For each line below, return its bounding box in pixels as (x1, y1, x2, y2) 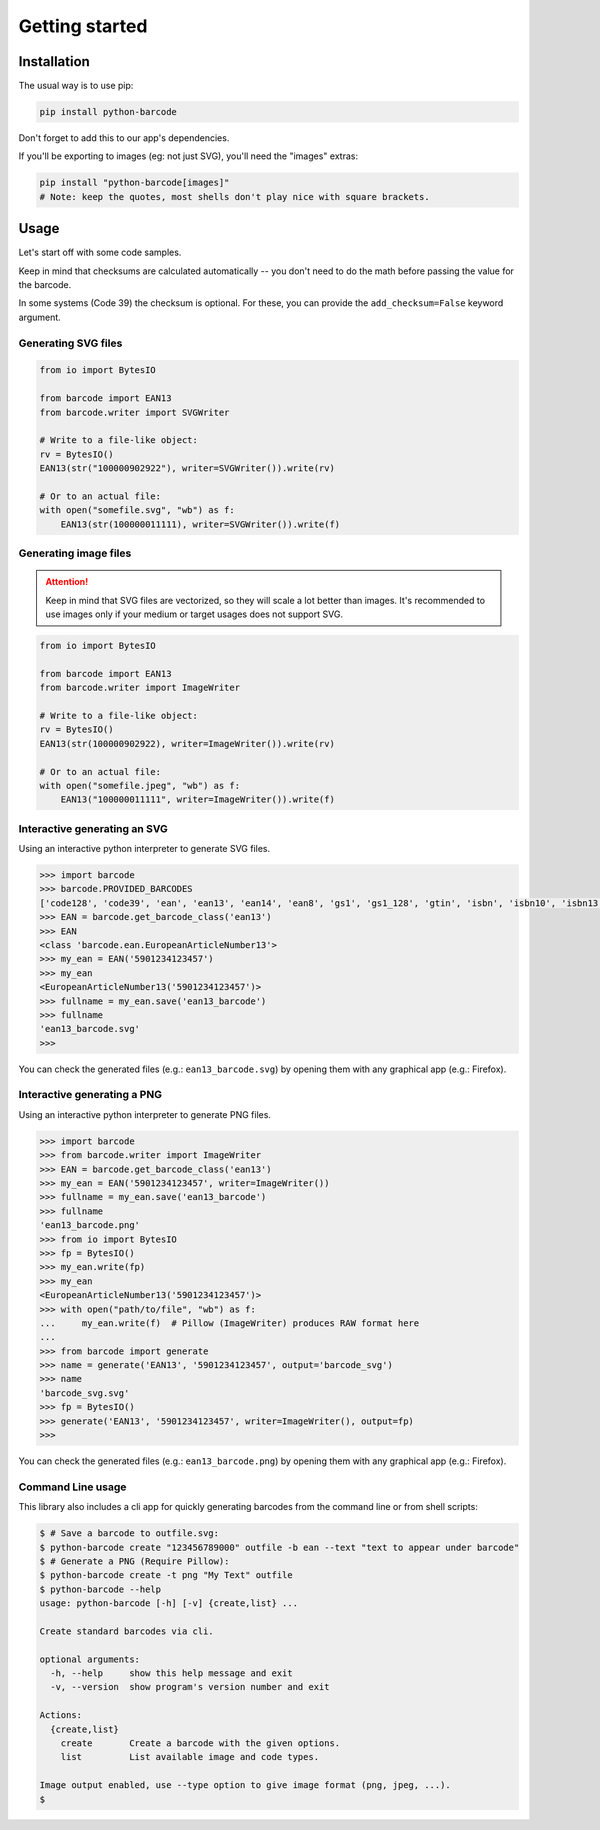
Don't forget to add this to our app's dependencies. (18, 132, 230, 144)
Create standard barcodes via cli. (39, 1625, 214, 1637)
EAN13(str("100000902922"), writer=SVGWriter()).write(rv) (39, 463, 335, 474)
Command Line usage (18, 1480, 127, 1494)
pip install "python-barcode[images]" (39, 177, 230, 189)
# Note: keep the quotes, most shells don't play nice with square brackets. (39, 191, 430, 202)
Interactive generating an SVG (18, 821, 169, 835)
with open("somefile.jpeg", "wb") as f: (39, 780, 240, 791)
